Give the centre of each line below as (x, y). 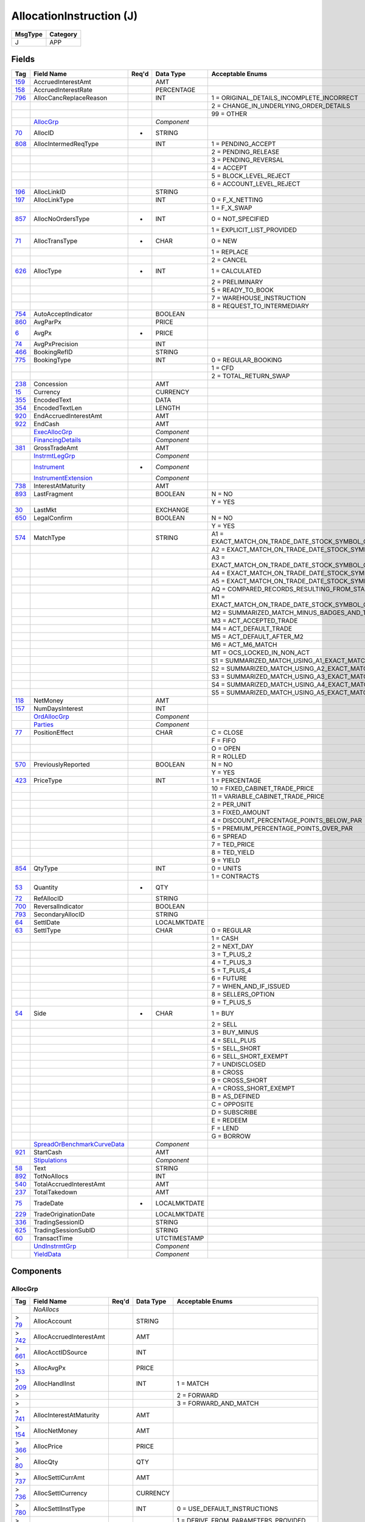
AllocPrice (48, 1446)
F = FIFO (224, 741)
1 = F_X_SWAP (232, 208)
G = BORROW (231, 1137)
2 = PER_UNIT (231, 805)
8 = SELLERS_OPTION (243, 994)
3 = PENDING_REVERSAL (248, 160)
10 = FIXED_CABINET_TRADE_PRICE (263, 788)
